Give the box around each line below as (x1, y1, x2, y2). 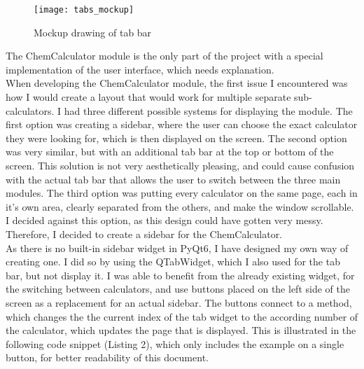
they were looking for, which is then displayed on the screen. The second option (6, 130, 347, 145)
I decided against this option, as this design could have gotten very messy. (6, 213, 323, 228)
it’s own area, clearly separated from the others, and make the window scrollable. (6, 199, 354, 214)
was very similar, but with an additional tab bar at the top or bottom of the (6, 144, 334, 159)
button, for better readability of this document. (6, 350, 209, 365)
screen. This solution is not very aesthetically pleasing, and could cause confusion (6, 158, 355, 172)
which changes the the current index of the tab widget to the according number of (6, 309, 358, 323)
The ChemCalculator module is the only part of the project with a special (6, 48, 323, 63)
